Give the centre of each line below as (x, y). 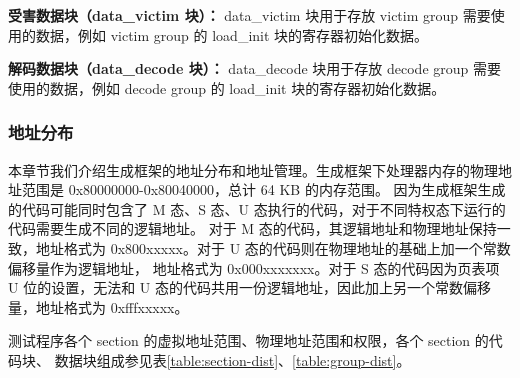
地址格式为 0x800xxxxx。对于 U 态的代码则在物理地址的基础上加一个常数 (273, 247)
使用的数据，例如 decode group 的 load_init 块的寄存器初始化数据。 (227, 87)
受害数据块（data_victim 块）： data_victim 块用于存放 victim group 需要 (249, 15)
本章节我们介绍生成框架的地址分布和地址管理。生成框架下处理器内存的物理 (253, 169)
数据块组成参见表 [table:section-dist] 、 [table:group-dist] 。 (232, 359)
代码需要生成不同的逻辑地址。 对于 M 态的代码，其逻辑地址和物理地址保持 (252, 228)
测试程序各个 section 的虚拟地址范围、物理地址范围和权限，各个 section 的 (248, 340)
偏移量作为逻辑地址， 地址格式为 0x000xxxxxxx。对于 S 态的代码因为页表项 (254, 267)
